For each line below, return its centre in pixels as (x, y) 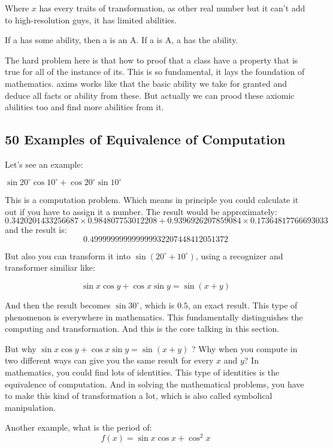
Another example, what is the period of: (78, 427)
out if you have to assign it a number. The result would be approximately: (141, 211)
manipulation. (30, 407)
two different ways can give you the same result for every (109, 360)
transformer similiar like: (50, 267)
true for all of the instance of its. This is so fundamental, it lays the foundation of (155, 72)
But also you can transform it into (68, 255)
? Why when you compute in (244, 348)
